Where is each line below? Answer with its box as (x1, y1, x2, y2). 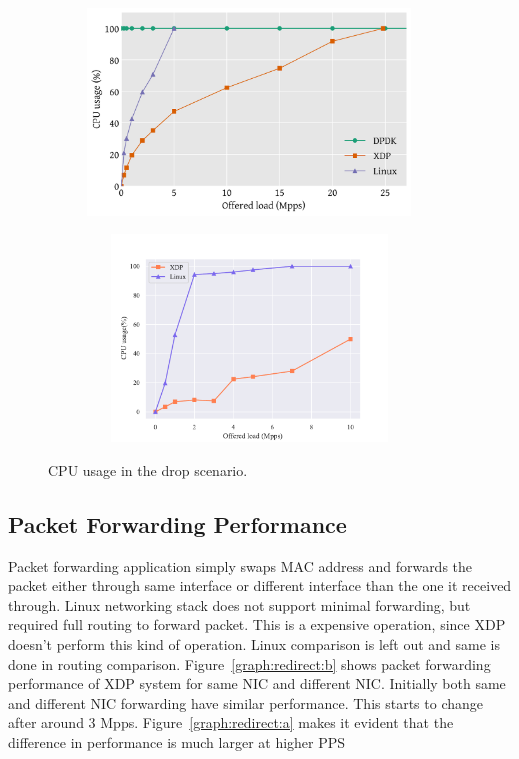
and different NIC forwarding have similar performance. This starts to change (8, 692, 484, 713)
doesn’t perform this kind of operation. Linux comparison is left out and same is (8, 634, 501, 655)
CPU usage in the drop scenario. (48, 459, 248, 480)
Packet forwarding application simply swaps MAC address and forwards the (8, 555, 473, 576)
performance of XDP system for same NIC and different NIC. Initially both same (8, 673, 506, 694)
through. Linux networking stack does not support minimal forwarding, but (8, 594, 471, 615)
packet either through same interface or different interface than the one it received (8, 575, 512, 596)
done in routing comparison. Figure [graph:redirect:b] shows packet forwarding (8, 653, 491, 674)
